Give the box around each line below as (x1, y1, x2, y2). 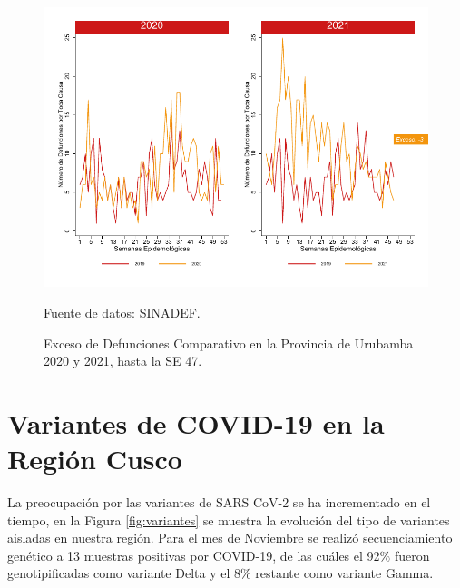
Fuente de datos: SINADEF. (44, 302, 201, 321)
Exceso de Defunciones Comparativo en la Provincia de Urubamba (44, 333, 414, 352)
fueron (394, 545, 430, 564)
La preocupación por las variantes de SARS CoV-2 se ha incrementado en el (7, 493, 431, 512)
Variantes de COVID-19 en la (7, 404, 385, 441)
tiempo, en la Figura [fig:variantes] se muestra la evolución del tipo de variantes (7, 510, 450, 529)
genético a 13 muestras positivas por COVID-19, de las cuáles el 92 (7, 545, 380, 564)
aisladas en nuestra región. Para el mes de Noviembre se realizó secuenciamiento (7, 528, 453, 547)
